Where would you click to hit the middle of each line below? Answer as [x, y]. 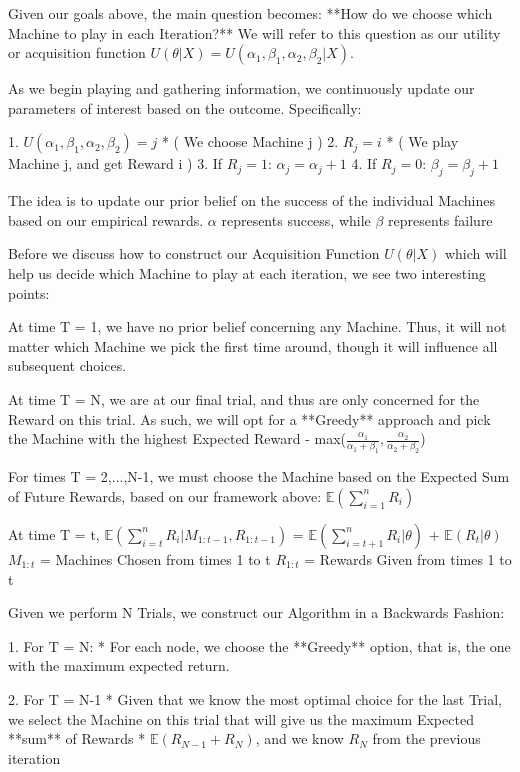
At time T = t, [54, 533]
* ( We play [422, 141]
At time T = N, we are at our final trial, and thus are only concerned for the [244, 398]
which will [475, 253]
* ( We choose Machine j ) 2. [250, 141]
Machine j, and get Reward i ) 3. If [115, 163]
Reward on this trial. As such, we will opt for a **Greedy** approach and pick [249, 418]
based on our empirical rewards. [106, 219]
